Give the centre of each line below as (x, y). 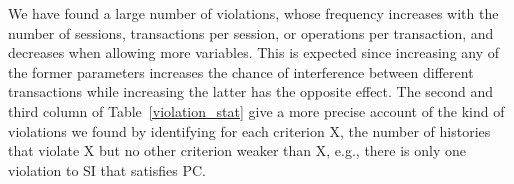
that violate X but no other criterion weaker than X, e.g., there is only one (237, 150)
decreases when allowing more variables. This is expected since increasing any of (254, 52)
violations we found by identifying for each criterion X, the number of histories (249, 130)
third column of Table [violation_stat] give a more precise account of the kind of (256, 110)
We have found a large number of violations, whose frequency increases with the (253, 13)
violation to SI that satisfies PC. (107, 169)
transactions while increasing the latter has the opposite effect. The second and (251, 91)
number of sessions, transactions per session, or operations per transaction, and (251, 32)
